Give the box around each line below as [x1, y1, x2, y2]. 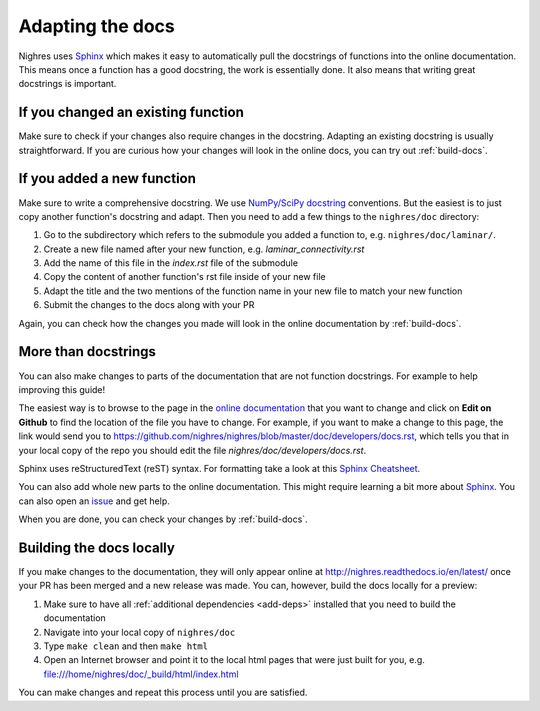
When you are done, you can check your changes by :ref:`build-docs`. [18, 513, 309, 525]
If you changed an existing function [18, 104, 244, 121]
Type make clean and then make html [43, 640, 209, 652]
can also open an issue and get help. [18, 495, 170, 507]
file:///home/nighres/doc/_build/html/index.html [43, 668, 239, 680]
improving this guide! [18, 383, 106, 395]
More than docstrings [18, 343, 157, 360]
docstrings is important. [18, 78, 117, 90]
